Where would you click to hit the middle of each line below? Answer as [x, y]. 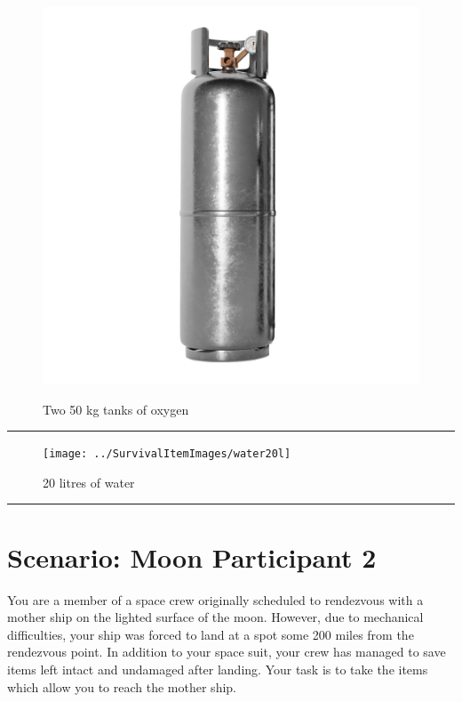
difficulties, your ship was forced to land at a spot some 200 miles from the [211, 634]
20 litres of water [89, 482]
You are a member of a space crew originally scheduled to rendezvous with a [215, 599]
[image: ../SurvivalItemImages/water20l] [167, 454]
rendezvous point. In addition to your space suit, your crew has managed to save [227, 652]
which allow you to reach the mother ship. [122, 686]
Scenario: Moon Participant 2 [192, 557]
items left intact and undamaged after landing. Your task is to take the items [218, 669]
